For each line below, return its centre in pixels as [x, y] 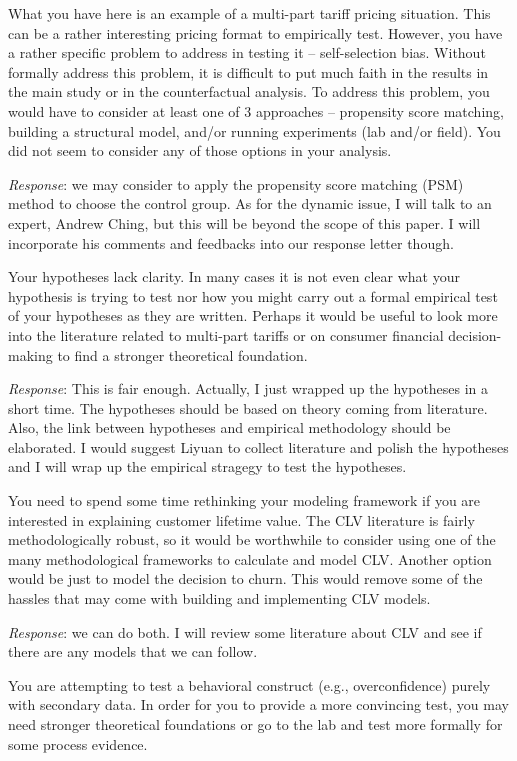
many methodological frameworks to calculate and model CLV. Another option [250, 558]
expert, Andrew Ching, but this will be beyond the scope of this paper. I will [244, 222]
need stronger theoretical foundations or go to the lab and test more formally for [255, 724]
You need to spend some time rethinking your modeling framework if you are [244, 500]
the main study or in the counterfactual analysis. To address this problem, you [249, 91]
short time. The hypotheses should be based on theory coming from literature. [248, 407]
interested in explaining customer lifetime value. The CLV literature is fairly [241, 519]
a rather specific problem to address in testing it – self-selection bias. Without [247, 52]
